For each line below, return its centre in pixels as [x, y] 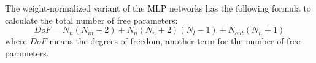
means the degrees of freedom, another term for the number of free [175, 41]
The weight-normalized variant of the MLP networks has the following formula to [158, 8]
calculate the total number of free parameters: [91, 20]
